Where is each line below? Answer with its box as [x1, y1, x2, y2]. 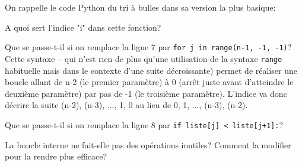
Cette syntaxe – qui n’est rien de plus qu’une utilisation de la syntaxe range [5, 52, 282, 64]
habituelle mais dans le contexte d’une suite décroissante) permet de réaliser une [5, 64, 297, 76]
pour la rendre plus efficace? [5, 150, 107, 162]
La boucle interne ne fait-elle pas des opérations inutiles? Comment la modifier [5, 138, 291, 151]
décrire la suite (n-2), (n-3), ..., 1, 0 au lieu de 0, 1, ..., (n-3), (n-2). [5, 99, 248, 111]
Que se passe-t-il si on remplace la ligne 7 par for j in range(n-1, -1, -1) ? [5, 41, 292, 53]
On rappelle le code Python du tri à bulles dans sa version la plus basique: [5, 1, 276, 13]
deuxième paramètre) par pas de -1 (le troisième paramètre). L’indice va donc [5, 87, 287, 99]
